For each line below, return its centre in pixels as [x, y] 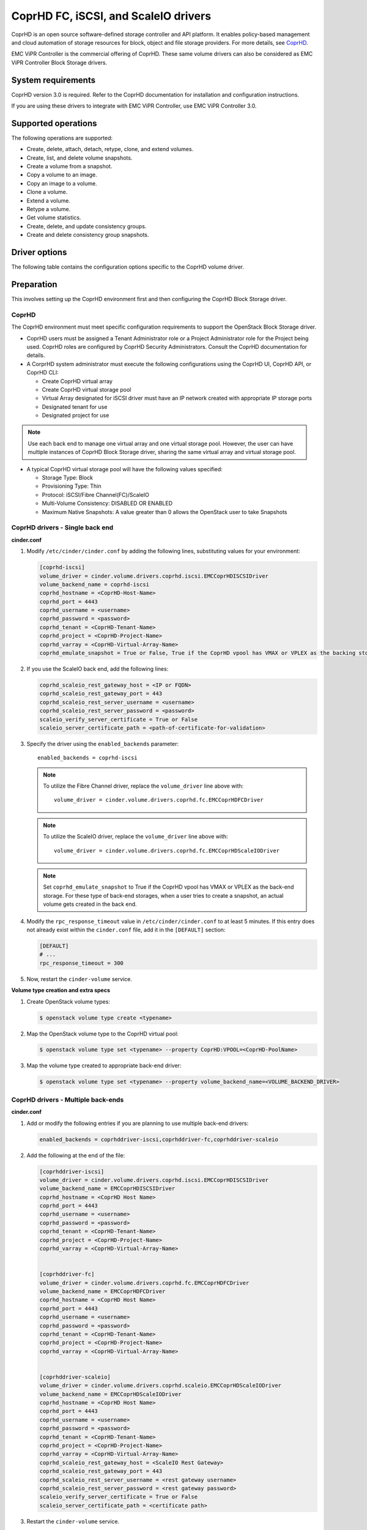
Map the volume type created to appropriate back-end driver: [104, 1065]
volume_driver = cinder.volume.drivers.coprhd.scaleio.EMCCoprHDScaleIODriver [160, 1386]
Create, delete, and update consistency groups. [87, 226]
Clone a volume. [47, 192]
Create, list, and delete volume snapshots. [80, 158]
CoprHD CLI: [43, 373]
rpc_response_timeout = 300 [81, 963]
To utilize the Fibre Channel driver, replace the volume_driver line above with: [143, 786]
